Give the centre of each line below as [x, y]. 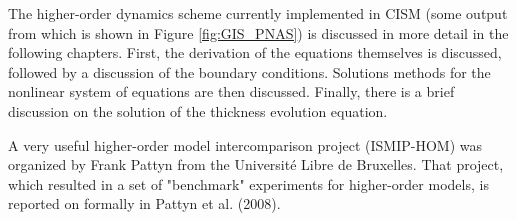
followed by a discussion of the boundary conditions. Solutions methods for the [249, 71]
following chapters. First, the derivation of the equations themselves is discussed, [255, 52]
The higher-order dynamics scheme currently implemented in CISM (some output [258, 13]
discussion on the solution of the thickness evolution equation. [198, 110]
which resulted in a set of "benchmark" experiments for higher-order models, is [248, 183]
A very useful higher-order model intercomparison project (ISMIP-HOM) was [245, 144]
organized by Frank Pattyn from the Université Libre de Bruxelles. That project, [256, 164]
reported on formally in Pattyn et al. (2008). [144, 203]
